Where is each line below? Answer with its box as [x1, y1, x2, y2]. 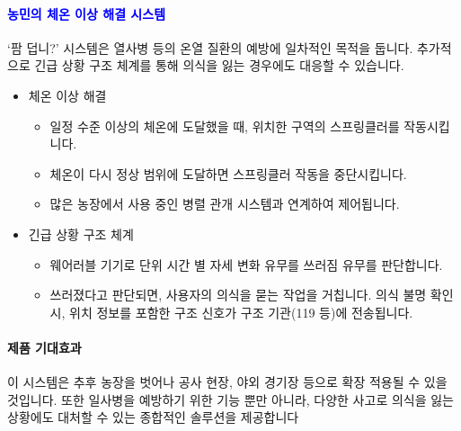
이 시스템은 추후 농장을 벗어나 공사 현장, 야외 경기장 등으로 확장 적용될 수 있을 [7, 373, 448, 391]
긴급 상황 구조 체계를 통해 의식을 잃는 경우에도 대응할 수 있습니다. [34, 56, 404, 75]
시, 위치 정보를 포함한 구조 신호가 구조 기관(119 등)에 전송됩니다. [49, 302, 413, 321]
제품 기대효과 [7, 337, 82, 356]
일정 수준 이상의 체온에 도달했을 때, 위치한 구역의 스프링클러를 [49, 116, 400, 135]
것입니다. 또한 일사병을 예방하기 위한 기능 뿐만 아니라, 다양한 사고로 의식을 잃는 [7, 390, 454, 409]
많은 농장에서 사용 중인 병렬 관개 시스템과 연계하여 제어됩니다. [49, 194, 400, 213]
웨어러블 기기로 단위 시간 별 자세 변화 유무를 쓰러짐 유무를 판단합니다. [49, 255, 443, 274]
